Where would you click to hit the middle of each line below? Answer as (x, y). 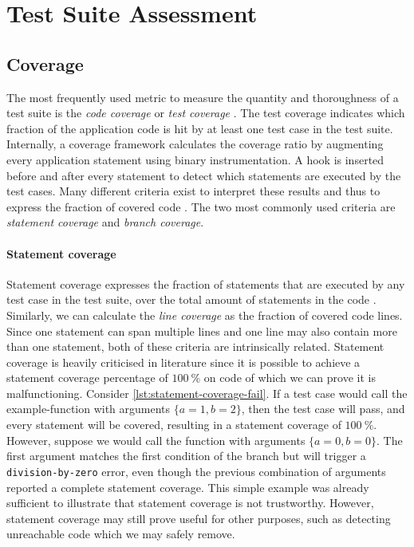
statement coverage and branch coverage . (105, 222)
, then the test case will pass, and (323, 409)
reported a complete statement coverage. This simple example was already (188, 487)
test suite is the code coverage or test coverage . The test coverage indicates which (206, 113)
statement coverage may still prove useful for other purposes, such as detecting (199, 518)
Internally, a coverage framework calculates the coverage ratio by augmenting (195, 144)
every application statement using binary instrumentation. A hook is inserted (195, 159)
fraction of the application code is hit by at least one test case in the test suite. (200, 128)
